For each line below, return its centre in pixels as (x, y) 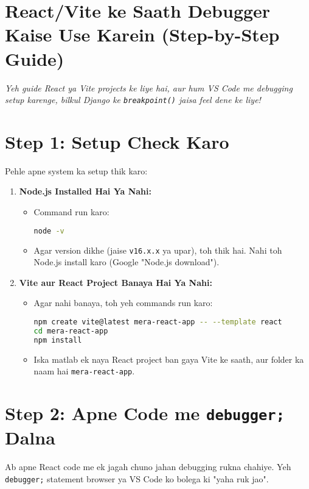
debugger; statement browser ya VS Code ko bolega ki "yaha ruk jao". (137, 478)
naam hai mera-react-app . (84, 371)
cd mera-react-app (71, 331)
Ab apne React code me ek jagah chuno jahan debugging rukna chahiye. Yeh (148, 467)
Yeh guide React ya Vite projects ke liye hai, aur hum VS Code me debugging (149, 87)
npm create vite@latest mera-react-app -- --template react (158, 322)
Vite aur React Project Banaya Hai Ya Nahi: (116, 282)
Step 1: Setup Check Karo (117, 141)
